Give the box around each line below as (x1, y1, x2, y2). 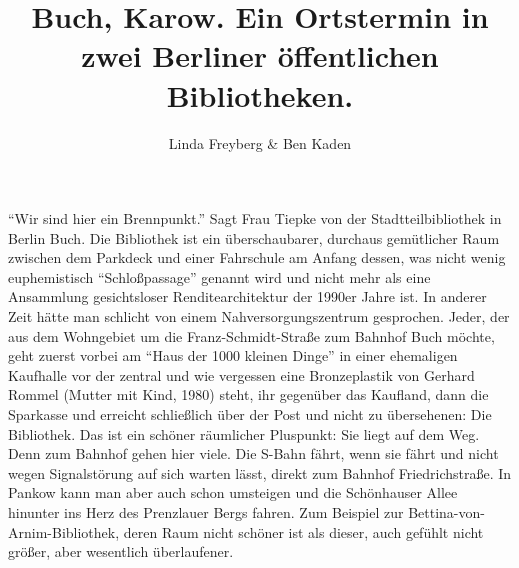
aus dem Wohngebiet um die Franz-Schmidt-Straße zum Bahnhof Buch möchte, (8, 325, 495, 346)
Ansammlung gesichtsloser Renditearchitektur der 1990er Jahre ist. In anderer (8, 286, 487, 307)
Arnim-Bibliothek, (8, 521, 120, 542)
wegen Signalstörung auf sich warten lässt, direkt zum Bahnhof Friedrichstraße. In (8, 462, 512, 483)
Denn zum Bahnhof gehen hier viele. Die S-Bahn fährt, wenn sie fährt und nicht (8, 443, 499, 464)
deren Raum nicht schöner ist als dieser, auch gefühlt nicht (123, 521, 484, 542)
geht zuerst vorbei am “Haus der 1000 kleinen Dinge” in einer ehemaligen (8, 345, 458, 366)
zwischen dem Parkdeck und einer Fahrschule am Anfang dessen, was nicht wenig (8, 247, 506, 268)
